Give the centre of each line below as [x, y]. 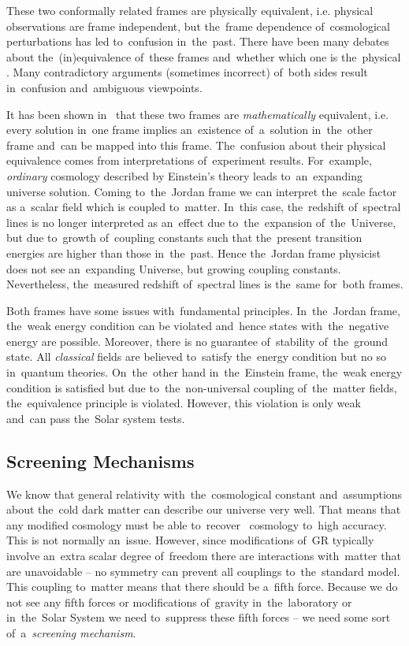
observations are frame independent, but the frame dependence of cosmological [198, 26]
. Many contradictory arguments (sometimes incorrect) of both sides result [187, 72]
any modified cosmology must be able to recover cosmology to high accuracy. [197, 524]
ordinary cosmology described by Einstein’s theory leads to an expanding [185, 175]
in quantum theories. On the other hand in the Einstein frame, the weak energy [204, 372]
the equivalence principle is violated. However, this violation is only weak [184, 403]
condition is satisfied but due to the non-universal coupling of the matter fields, [202, 387]
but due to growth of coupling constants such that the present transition [184, 238]
